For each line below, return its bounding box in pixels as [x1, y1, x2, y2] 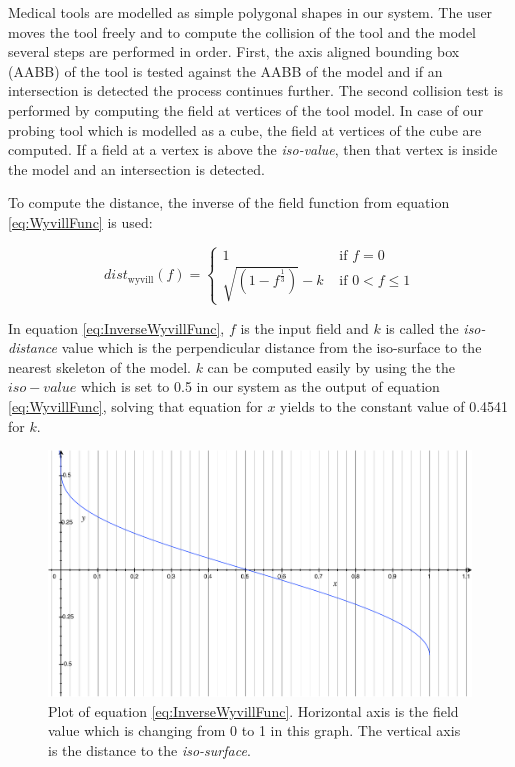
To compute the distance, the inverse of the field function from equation [8, 192, 450, 213]
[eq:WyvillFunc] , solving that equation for [8, 396, 263, 417]
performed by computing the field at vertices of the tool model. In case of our [8, 99, 484, 120]
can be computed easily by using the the [207, 356, 456, 377]
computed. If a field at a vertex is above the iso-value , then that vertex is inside [8, 139, 498, 160]
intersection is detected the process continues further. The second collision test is [8, 80, 504, 101]
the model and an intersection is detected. [8, 158, 265, 179]
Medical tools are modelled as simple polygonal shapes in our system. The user [8, 2, 493, 22]
